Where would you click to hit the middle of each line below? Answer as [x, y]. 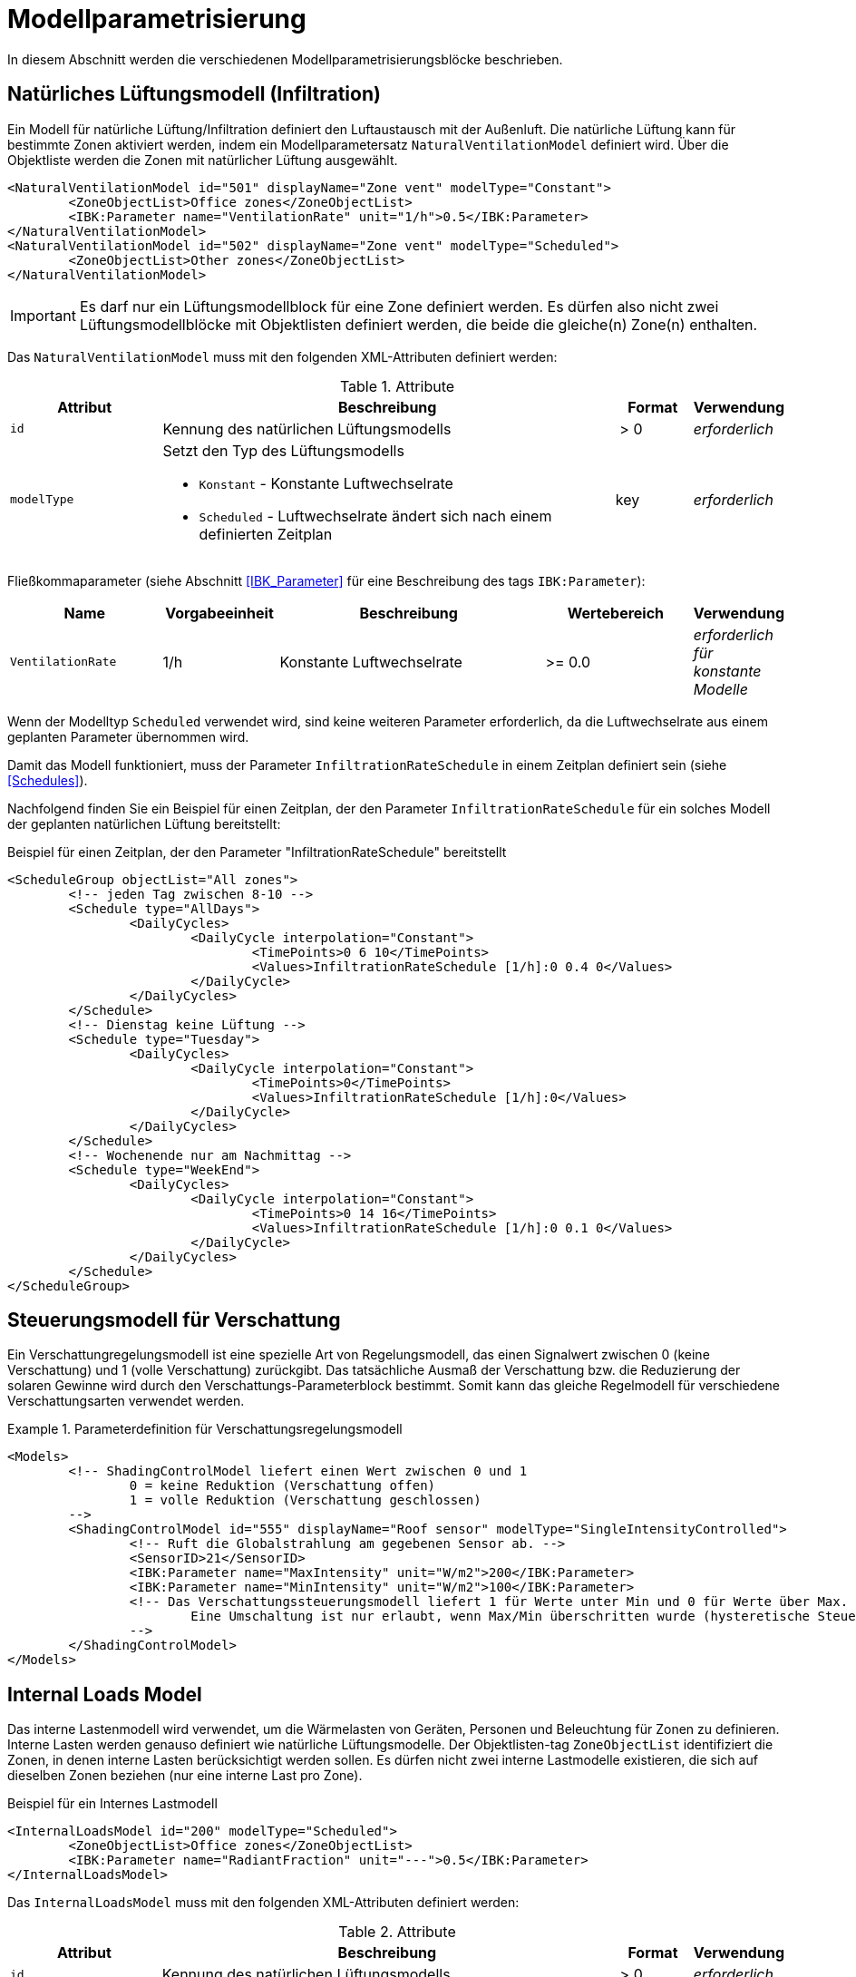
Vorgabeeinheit [219, 613]
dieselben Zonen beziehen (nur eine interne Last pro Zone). [185, 1776]
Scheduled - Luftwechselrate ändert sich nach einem [375, 516]
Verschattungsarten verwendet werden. [126, 1401]
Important [43, 315]
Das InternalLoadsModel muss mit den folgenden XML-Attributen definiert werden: [263, 1903]
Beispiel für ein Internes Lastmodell [112, 1804]
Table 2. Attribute [397, 1932]
